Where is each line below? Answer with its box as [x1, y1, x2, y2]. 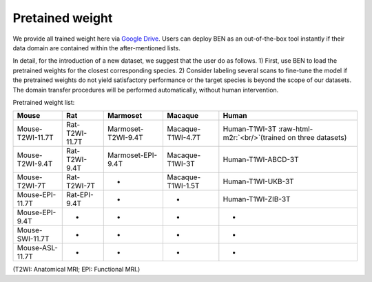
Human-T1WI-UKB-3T [223, 177, 294, 186]
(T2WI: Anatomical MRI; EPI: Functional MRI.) [12, 265, 141, 274]
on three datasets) [287, 133, 347, 143]
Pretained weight [12, 10, 113, 26]
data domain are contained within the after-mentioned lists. [12, 43, 180, 52]
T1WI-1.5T [167, 181, 200, 191]
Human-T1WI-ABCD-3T [223, 155, 299, 165]
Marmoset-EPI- [107, 150, 158, 160]
